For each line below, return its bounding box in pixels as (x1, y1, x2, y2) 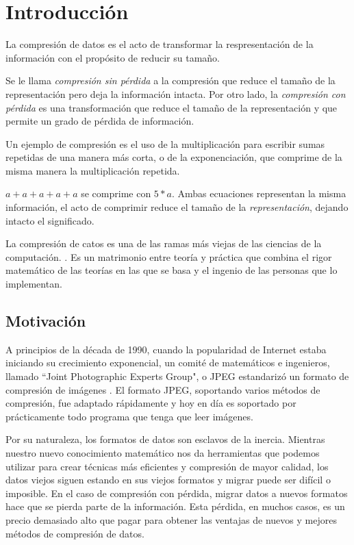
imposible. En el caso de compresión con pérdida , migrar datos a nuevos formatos (5, 485, 348, 500)
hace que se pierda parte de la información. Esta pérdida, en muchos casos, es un (5, 499, 345, 514)
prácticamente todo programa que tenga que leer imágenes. (5, 409, 253, 423)
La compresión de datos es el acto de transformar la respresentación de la (5, 37, 314, 51)
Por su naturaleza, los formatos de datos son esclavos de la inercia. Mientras (5, 432, 325, 446)
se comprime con (81, 186, 151, 201)
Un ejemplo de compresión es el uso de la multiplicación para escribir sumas (5, 136, 325, 151)
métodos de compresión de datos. (5, 526, 144, 540)
